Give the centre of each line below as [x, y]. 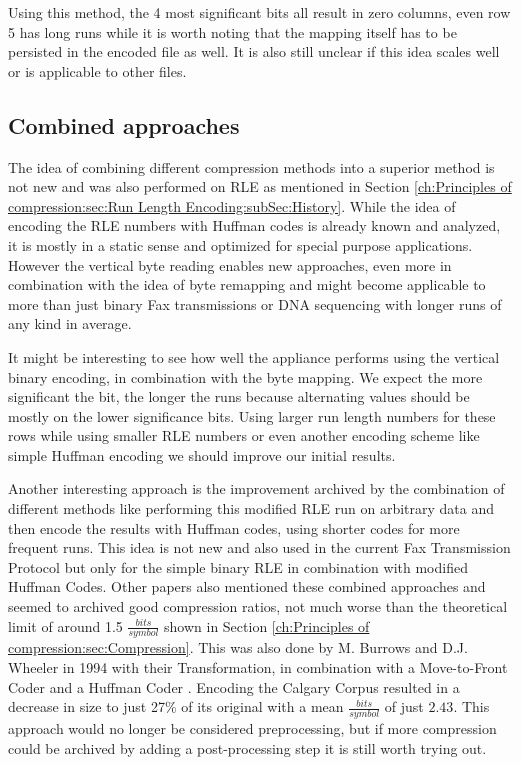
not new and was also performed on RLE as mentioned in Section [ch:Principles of [260, 186]
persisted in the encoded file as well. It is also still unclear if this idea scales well [254, 51]
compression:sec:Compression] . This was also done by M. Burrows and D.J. [238, 647]
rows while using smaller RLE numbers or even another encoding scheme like [244, 435]
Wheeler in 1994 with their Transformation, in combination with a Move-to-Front [258, 667]
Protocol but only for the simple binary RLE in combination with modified [238, 566]
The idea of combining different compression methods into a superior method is [251, 166]
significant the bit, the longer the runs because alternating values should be [239, 396]
